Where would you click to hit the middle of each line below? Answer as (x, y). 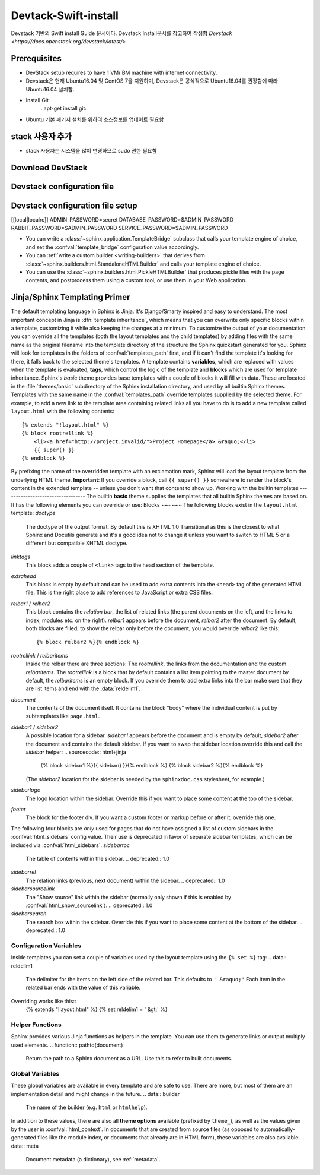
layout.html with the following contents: (63, 411)
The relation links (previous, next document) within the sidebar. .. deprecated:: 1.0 (125, 880)
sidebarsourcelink (33, 889)
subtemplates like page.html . (63, 716)
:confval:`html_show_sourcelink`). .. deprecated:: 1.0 (89, 905)
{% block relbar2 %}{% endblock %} (88, 642)
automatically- (278, 1129)
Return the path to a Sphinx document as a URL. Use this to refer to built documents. (129, 1059)
